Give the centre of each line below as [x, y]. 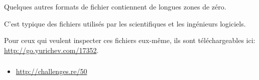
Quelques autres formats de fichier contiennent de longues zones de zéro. [115, 6]
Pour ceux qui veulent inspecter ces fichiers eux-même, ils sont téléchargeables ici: [130, 40]
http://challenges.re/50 [51, 71]
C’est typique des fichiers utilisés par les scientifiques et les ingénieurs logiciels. [125, 23]
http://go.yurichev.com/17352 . [51, 50]
